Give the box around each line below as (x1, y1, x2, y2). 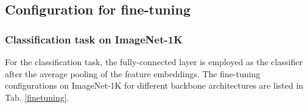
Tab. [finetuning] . (5, 91, 69, 103)
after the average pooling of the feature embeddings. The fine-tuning (5, 67, 261, 80)
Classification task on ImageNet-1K (5, 31, 183, 46)
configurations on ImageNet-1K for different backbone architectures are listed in (5, 79, 304, 92)
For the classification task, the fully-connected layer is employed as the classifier (5, 56, 303, 68)
